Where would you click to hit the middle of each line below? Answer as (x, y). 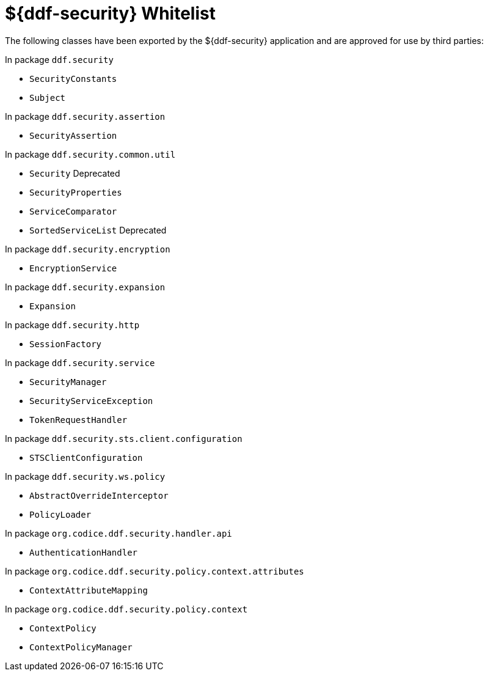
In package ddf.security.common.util (90, 154)
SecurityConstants (73, 79)
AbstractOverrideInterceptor (99, 495)
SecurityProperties (76, 192)
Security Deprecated (75, 173)
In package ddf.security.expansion (85, 287)
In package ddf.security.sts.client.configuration (124, 438)
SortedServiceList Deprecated (98, 230)
